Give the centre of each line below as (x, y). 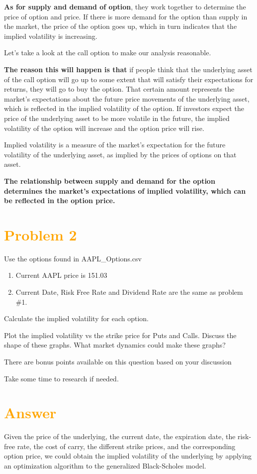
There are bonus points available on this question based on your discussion (118, 361)
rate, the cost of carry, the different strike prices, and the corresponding (126, 446)
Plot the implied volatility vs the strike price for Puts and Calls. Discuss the (120, 335)
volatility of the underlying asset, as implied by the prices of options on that (120, 154)
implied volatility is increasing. (51, 36)
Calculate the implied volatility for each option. (76, 318)
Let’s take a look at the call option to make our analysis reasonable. (108, 53)
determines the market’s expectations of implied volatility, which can (125, 190)
